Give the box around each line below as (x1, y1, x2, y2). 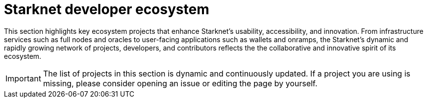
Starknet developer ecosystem (4, 1, 209, 18)
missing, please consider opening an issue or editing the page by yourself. (43, 78, 318, 88)
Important (5, 73, 41, 83)
